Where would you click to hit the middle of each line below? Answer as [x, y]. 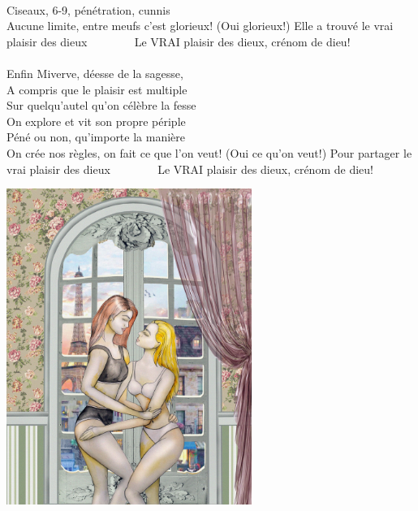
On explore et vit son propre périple [96, 121]
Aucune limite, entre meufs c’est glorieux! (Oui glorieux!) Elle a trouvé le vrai [200, 26]
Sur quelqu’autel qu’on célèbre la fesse [101, 105]
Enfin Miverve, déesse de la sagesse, [95, 73]
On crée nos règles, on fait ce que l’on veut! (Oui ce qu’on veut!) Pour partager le [209, 152]
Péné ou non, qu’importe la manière [96, 137]
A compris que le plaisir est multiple [97, 89]
